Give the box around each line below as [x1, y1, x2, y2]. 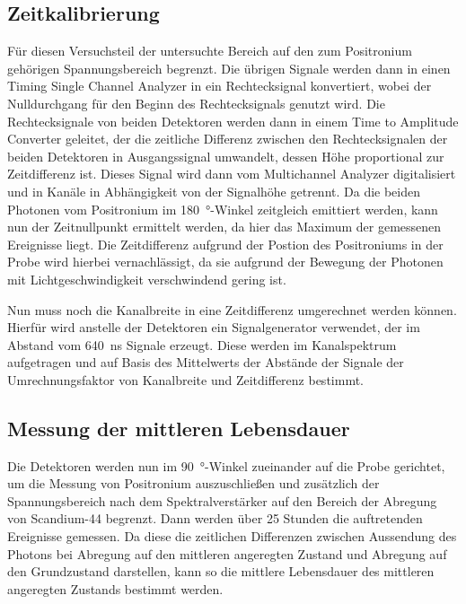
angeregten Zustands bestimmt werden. [7, 579, 224, 598]
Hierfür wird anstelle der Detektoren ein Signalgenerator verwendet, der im [7, 318, 420, 337]
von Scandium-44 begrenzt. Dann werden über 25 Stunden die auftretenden [7, 509, 423, 528]
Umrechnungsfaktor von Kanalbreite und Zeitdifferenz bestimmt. [7, 370, 364, 389]
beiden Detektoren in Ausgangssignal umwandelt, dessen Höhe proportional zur [7, 146, 444, 165]
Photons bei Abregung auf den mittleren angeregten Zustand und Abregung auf [7, 544, 447, 563]
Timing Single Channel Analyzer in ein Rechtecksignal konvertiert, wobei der [7, 76, 432, 95]
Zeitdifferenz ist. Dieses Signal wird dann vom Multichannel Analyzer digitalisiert [7, 164, 456, 183]
